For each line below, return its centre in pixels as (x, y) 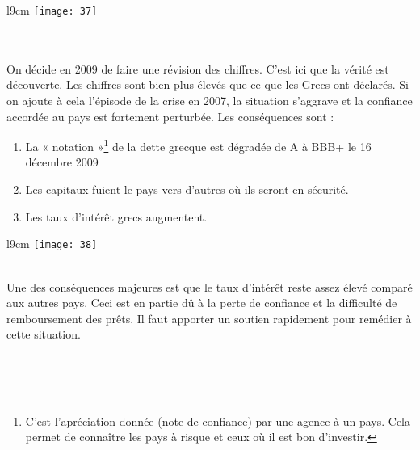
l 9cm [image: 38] (52, 244)
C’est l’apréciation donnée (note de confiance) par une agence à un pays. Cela (218, 421)
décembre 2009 (62, 162)
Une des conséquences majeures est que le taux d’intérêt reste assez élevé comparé (210, 286)
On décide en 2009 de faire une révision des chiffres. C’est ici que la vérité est (198, 68)
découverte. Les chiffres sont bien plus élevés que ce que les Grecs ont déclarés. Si (208, 84)
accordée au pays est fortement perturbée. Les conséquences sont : (170, 116)
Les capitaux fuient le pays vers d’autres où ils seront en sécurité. (187, 189)
